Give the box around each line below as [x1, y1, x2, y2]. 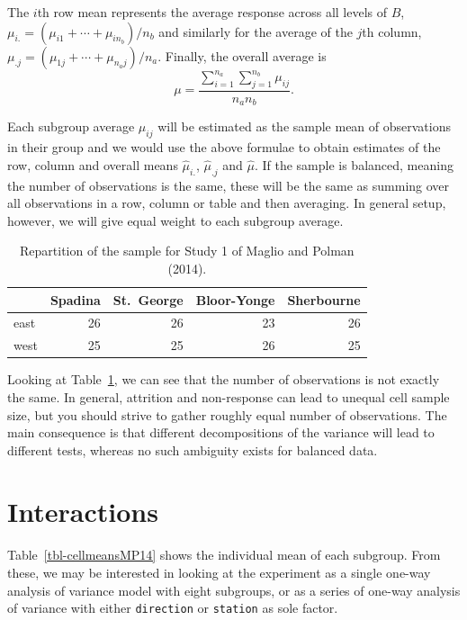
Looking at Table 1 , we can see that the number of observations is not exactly [7, 370, 440, 389]
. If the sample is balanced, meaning [254, 155, 454, 174]
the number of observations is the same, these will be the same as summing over [7, 175, 450, 194]
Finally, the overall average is [165, 46, 327, 65]
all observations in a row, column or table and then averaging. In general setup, [7, 193, 446, 212]
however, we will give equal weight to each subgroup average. [7, 211, 344, 229]
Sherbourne [287, 290, 361, 309]
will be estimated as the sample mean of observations [157, 117, 452, 136]
